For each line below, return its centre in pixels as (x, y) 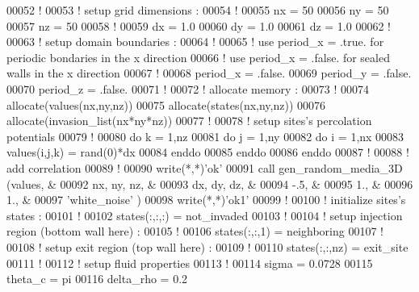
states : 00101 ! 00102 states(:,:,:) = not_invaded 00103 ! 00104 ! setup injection (205, 215)
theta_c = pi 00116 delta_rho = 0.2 (97, 279)
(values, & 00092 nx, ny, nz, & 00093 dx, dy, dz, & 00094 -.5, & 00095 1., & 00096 (210, 184)
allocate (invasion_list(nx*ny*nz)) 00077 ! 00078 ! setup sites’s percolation (189, 121)
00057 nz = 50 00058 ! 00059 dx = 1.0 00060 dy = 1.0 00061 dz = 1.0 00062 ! (199, 25)
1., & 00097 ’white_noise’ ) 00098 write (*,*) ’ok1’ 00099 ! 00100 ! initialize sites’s (206, 200)
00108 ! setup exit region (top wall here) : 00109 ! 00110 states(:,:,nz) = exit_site (207, 246)
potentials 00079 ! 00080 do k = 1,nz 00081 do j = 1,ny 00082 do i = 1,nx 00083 (205, 136)
